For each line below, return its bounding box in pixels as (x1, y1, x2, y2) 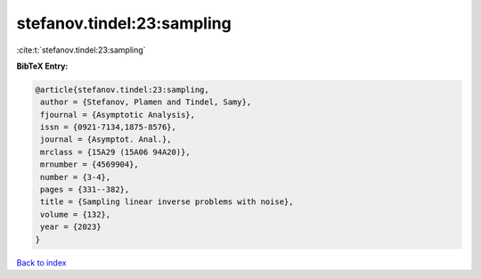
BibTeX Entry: (16, 61, 69, 71)
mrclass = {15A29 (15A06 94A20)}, (40, 147, 191, 157)
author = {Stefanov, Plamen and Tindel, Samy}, (40, 97, 252, 107)
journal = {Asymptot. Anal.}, (40, 135, 173, 144)
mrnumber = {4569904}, (40, 160, 140, 169)
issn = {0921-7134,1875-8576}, (40, 122, 177, 133)
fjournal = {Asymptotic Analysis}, (40, 110, 196, 119)
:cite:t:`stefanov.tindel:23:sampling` (16, 45, 146, 55)
